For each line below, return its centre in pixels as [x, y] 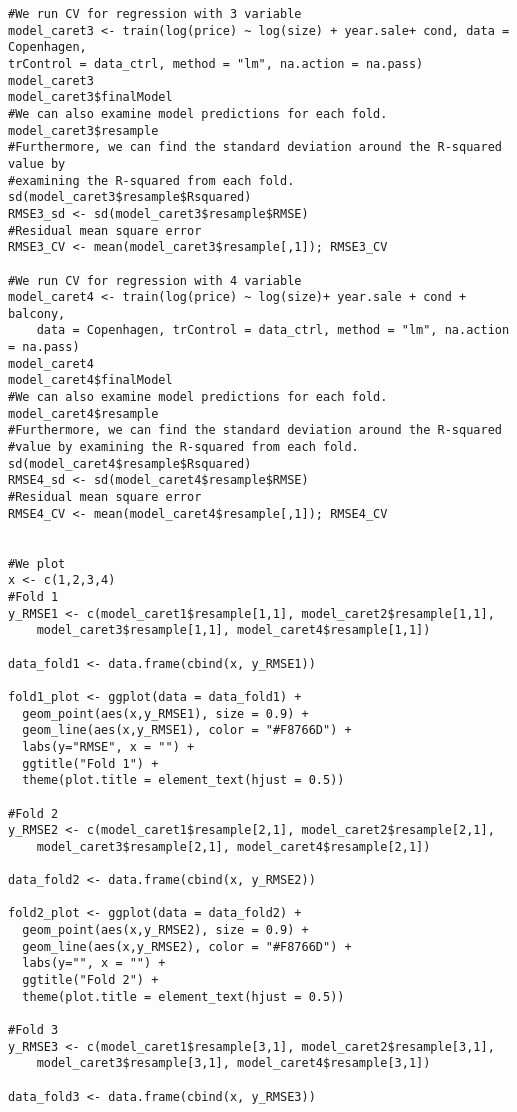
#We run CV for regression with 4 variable [155, 280]
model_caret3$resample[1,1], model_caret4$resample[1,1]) [233, 630]
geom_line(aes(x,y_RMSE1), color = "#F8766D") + [187, 730]
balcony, [37, 313]
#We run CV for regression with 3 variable [155, 14]
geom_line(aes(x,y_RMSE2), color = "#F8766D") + [187, 946]
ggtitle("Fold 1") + [90, 763]
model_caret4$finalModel [90, 380]
